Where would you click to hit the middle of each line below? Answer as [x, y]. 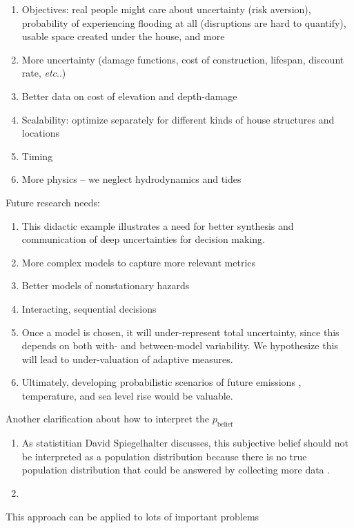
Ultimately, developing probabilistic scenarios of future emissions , [161, 382]
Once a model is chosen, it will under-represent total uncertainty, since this [180, 332]
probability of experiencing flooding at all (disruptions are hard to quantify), [184, 22]
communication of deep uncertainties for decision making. [143, 239]
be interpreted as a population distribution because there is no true [164, 456]
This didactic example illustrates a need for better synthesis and [158, 225]
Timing [37, 156]
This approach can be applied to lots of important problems [132, 516]
